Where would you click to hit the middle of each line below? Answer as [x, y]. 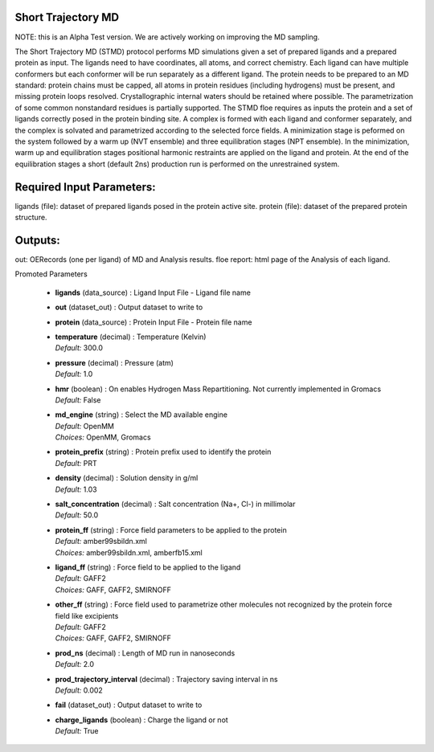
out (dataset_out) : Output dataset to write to [129, 307]
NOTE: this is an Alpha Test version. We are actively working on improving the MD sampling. [168, 37]
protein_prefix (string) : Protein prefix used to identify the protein [163, 452]
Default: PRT [76, 463]
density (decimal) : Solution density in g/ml [127, 478]
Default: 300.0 [79, 348]
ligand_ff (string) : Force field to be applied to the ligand [148, 567]
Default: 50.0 [77, 515]
